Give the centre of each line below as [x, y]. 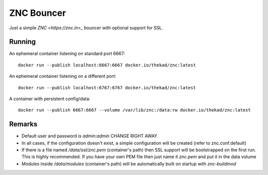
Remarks [23, 124]
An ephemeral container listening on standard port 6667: [67, 54]
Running [23, 42]
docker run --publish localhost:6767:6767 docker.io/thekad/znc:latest [107, 87]
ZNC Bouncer [38, 13]
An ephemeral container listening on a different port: [63, 76]
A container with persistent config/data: [50, 99]
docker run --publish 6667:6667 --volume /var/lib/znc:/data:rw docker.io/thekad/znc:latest [134, 110]
